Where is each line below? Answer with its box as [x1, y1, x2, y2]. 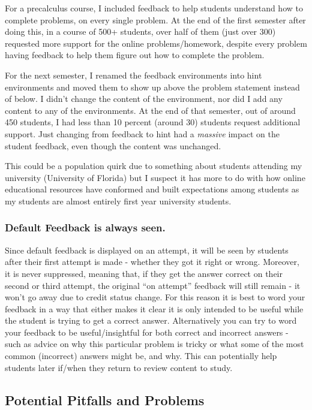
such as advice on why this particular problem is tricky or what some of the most [5, 337, 304, 350]
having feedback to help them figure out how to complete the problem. [5, 49, 265, 61]
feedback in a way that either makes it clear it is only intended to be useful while [5, 302, 304, 315]
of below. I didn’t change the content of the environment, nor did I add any [5, 92, 283, 105]
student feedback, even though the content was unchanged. [5, 139, 221, 152]
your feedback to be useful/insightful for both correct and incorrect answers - [5, 325, 289, 338]
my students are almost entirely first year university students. [5, 194, 232, 207]
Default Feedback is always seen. [5, 220, 166, 235]
